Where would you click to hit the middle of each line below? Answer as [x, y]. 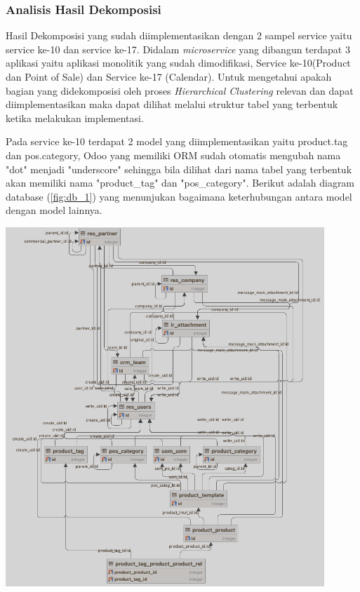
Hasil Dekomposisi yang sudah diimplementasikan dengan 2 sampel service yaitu [179, 35]
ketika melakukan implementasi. [75, 117]
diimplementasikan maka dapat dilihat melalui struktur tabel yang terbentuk [172, 104]
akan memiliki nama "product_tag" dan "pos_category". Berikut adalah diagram [180, 183]
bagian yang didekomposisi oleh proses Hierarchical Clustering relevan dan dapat [180, 90]
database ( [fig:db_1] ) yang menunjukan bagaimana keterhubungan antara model [179, 196]
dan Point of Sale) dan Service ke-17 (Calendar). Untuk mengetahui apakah [169, 76]
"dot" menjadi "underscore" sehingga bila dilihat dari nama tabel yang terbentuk [179, 169]
